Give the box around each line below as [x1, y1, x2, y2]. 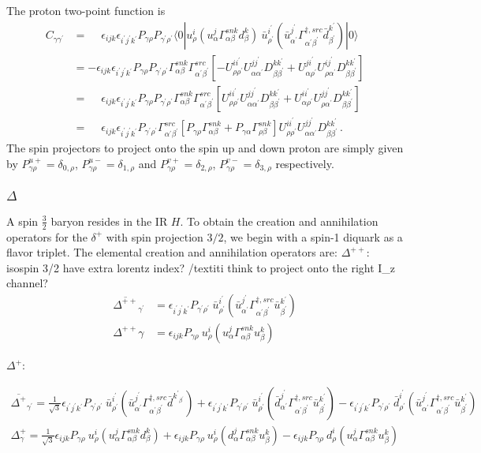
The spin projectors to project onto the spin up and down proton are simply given [6, 140, 404, 156]
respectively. [275, 155, 334, 171]
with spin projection [106, 228, 203, 245]
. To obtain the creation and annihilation [180, 212, 378, 229]
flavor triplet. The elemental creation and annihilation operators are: [6, 244, 337, 260]
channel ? [6, 275, 48, 291]
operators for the [6, 228, 88, 245]
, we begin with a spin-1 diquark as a [223, 228, 403, 245]
